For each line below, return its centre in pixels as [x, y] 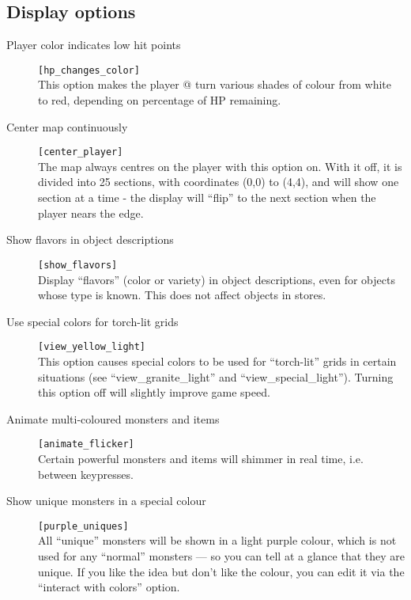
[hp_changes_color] [89, 70]
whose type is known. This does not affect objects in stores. [182, 295]
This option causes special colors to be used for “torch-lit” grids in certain [217, 361]
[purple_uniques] [83, 526]
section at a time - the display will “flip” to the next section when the [207, 197]
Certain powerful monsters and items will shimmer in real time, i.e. [201, 458]
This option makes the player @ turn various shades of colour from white [215, 84]
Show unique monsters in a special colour [106, 501]
